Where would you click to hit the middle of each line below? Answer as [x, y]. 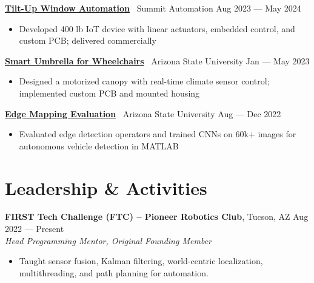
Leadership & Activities [106, 187]
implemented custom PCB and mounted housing [109, 93]
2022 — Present [35, 229]
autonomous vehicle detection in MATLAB [99, 145]
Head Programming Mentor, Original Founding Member [108, 240]
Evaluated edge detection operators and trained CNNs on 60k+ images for [158, 134]
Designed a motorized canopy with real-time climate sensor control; [144, 81]
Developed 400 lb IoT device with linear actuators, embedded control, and [157, 28]
